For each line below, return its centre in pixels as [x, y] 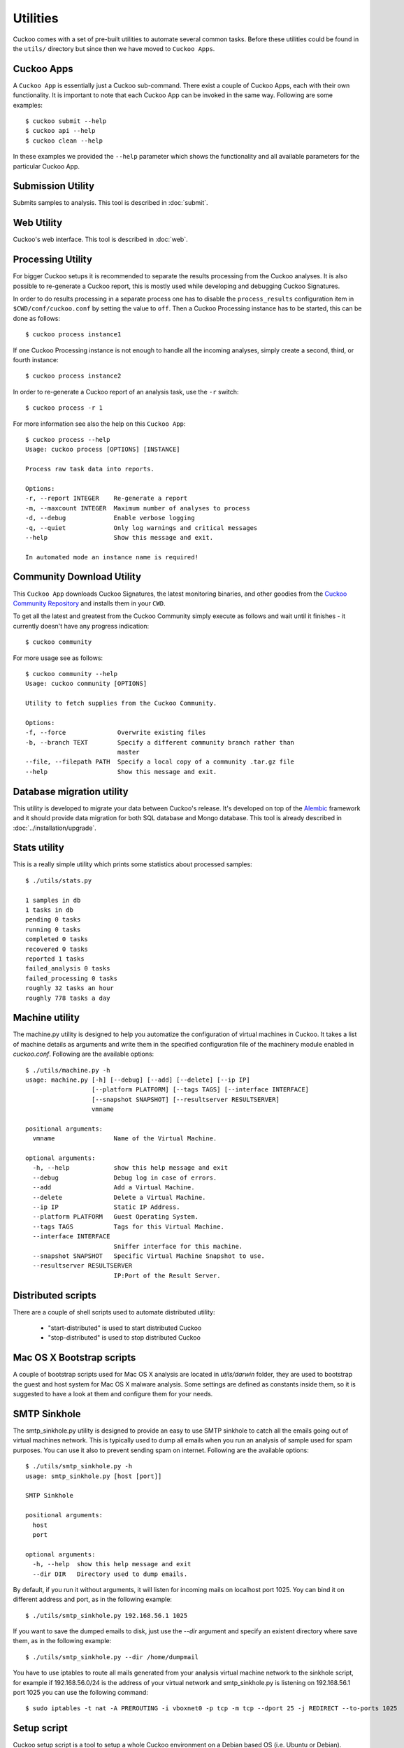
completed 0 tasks [57, 939]
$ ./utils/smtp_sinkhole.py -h [79, 1466]
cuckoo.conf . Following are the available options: [84, 1054]
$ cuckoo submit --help [66, 121]
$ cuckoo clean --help [64, 141]
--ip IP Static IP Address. [107, 1207]
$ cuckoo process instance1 [73, 335]
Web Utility [38, 223]
